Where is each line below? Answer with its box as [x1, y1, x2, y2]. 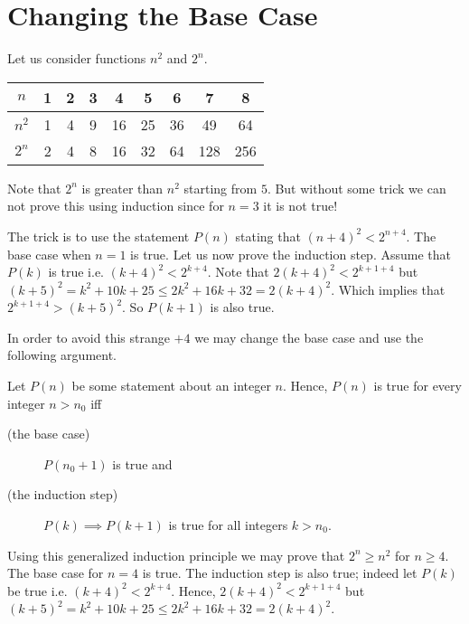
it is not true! [263, 196, 338, 215]
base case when [7, 244, 91, 263]
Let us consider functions [7, 49, 146, 68]
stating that [235, 226, 301, 245]
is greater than [81, 178, 164, 197]
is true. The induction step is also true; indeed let [142, 563, 417, 582]
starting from [183, 178, 258, 197]
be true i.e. [7, 581, 68, 600]
